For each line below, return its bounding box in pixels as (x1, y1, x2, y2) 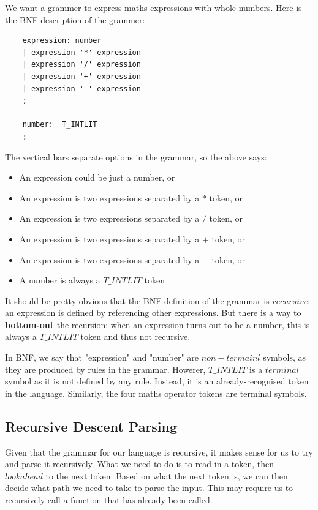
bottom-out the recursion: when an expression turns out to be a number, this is (5, 318, 310, 331)
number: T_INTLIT (22, 120, 97, 129)
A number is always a (19, 274, 100, 287)
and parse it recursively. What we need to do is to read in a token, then (5, 457, 274, 470)
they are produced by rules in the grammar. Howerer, (5, 362, 206, 375)
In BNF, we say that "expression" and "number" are (5, 351, 199, 364)
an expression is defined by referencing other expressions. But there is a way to (5, 306, 301, 319)
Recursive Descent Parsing (5, 416, 178, 435)
